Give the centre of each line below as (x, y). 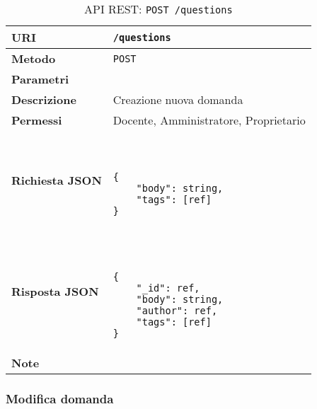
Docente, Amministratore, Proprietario (209, 120)
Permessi (37, 120)
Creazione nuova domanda (178, 99)
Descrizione (44, 99)
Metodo (34, 58)
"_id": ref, (168, 288)
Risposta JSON (55, 291)
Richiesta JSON (57, 180)
